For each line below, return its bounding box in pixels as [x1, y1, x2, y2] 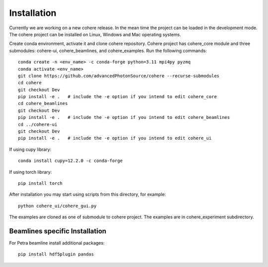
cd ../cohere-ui [18, 121, 58, 127]
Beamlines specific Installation [9, 227, 107, 235]
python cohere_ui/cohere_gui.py [18, 203, 97, 209]
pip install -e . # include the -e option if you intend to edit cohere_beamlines [18, 114, 230, 120]
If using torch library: [9, 169, 52, 175]
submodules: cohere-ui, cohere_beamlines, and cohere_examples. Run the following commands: [9, 48, 207, 53]
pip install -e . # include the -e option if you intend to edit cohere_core [18, 94, 217, 100]
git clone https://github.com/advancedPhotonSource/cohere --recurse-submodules [18, 73, 220, 79]
